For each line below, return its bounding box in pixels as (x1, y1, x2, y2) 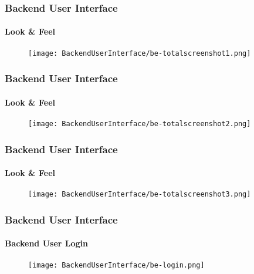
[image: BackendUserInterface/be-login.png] (28, 261, 205, 269)
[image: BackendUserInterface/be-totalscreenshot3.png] (28, 190, 251, 199)
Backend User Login (5, 237, 88, 249)
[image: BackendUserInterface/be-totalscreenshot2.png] (28, 119, 251, 128)
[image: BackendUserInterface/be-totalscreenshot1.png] (28, 49, 251, 57)
